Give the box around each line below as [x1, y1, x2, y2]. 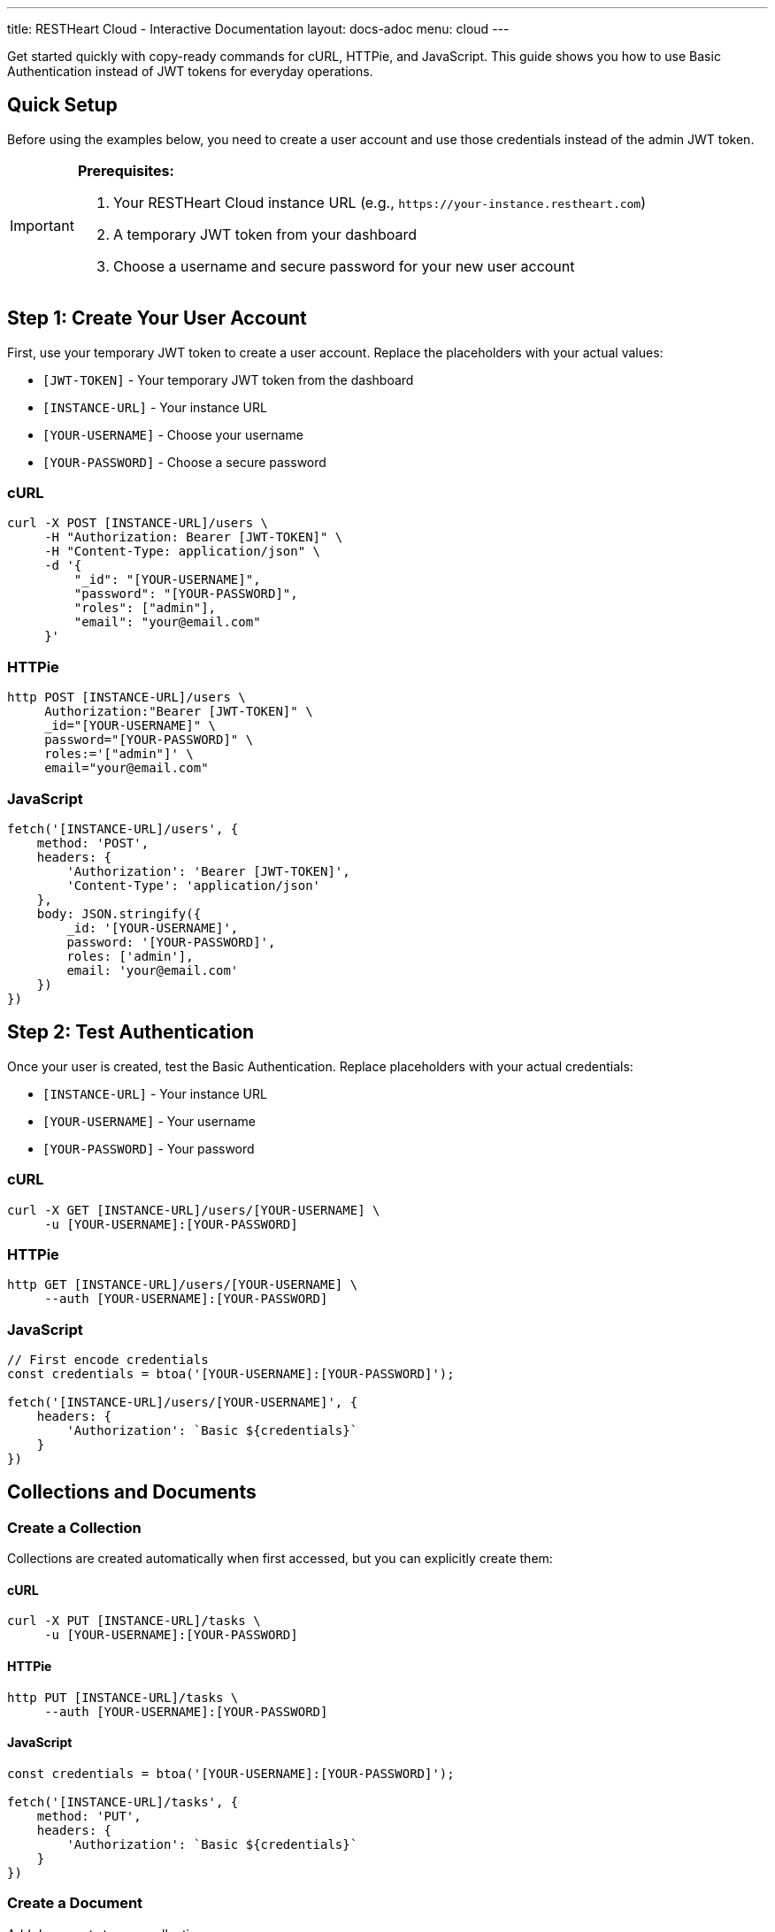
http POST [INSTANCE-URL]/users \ [7, 690, 246, 705]
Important [10, 216, 74, 234]
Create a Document [7, 1894, 143, 1913]
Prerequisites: [77, 161, 174, 180]
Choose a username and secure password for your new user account [112, 257, 575, 275]
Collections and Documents [7, 1481, 257, 1504]
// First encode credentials [7, 1353, 209, 1368]
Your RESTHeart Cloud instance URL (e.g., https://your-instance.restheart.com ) [112, 193, 647, 211]
